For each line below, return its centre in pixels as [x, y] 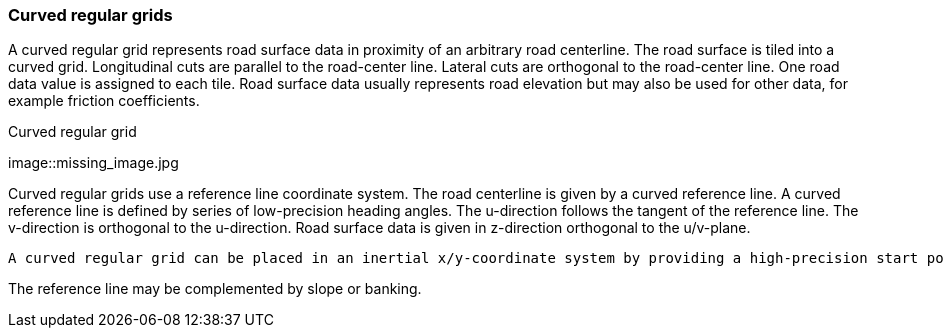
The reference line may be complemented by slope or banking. [215, 289]
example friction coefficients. [104, 101]
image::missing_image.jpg [93, 163]
